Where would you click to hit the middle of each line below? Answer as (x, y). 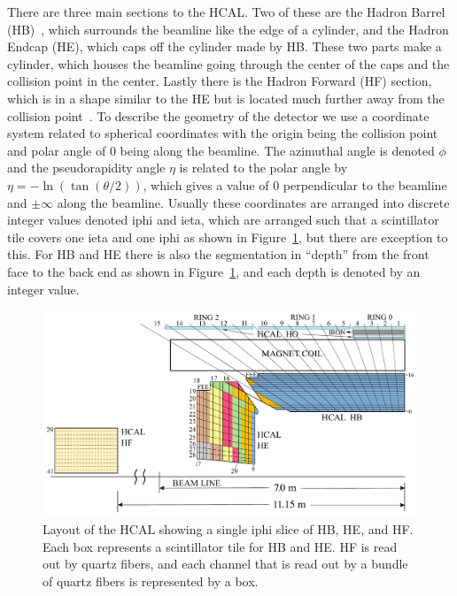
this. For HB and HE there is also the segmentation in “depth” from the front (218, 254)
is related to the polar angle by (263, 168)
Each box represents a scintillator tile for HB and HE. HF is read (220, 546)
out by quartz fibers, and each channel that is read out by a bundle (225, 564)
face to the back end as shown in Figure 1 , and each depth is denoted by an (214, 271)
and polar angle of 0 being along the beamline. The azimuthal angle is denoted (221, 150)
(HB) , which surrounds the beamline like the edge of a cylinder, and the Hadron (228, 29)
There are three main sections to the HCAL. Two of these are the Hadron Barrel (226, 11)
